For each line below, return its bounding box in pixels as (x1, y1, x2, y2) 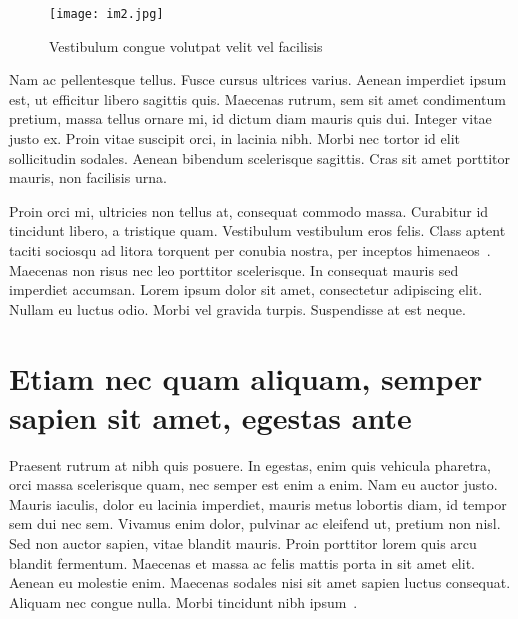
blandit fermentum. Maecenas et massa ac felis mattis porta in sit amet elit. (9, 552, 475, 573)
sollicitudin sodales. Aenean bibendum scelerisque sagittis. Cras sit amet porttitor (9, 147, 510, 168)
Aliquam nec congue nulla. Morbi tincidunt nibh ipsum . (9, 591, 358, 612)
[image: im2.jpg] (49, 7, 164, 21)
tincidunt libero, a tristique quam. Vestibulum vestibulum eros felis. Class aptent (9, 220, 506, 241)
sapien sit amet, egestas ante (9, 396, 412, 437)
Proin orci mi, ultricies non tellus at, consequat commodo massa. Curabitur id (9, 200, 489, 221)
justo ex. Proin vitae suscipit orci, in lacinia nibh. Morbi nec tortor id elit (9, 128, 461, 149)
